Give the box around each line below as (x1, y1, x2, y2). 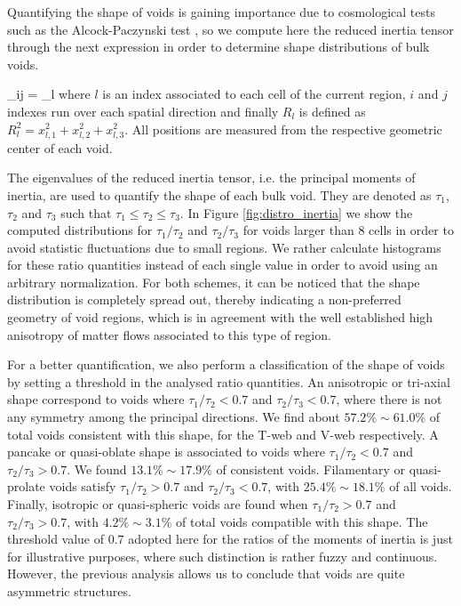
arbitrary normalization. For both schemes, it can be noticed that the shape (7, 272, 420, 291)
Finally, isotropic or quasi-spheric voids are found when (7, 495, 308, 513)
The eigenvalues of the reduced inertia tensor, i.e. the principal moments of (7, 168, 416, 187)
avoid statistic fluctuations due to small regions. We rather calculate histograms (7, 238, 441, 256)
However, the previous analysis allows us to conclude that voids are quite (7, 564, 405, 583)
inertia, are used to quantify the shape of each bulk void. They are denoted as (7, 185, 432, 204)
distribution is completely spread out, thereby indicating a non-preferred (7, 290, 401, 309)
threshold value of (7, 529, 105, 548)
